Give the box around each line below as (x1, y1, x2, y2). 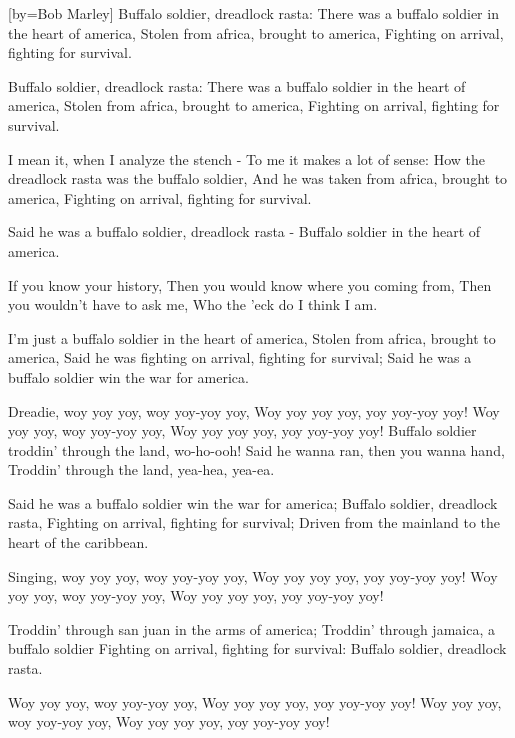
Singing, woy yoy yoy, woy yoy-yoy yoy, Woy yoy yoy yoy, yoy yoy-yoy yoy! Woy (8, 565, 498, 586)
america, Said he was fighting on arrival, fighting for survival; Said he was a (8, 347, 472, 368)
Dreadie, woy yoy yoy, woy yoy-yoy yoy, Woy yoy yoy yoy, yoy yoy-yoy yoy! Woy (8, 400, 500, 421)
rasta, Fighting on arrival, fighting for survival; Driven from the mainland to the (8, 512, 501, 533)
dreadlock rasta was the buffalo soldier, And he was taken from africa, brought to (8, 168, 508, 189)
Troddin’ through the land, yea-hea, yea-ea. (8, 459, 275, 480)
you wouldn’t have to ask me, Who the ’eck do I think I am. (8, 294, 378, 315)
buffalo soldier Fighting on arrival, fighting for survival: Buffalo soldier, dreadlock (8, 638, 507, 659)
